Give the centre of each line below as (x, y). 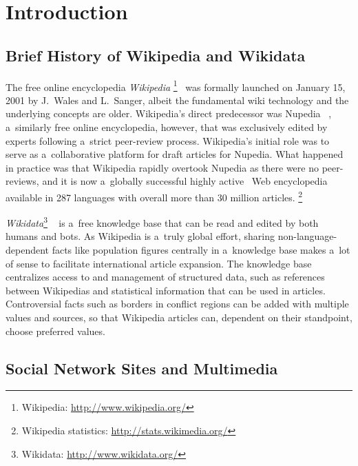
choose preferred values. (55, 331)
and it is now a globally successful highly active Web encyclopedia (185, 181)
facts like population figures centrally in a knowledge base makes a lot (201, 250)
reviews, (22, 181)
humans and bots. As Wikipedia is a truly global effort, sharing (140, 236)
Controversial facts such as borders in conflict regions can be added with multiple (177, 304)
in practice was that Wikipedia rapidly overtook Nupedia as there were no (162, 167)
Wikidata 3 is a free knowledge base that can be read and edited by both (162, 222)
